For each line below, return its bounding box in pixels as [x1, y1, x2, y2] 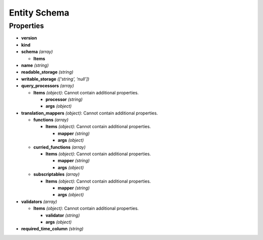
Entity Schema [9, 7, 70, 18]
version [21, 35, 38, 41]
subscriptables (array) [33, 171, 80, 177]
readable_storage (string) [21, 69, 74, 75]
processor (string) [45, 96, 83, 102]
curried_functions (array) [33, 144, 86, 150]
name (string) [21, 62, 49, 68]
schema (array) [21, 49, 53, 55]
